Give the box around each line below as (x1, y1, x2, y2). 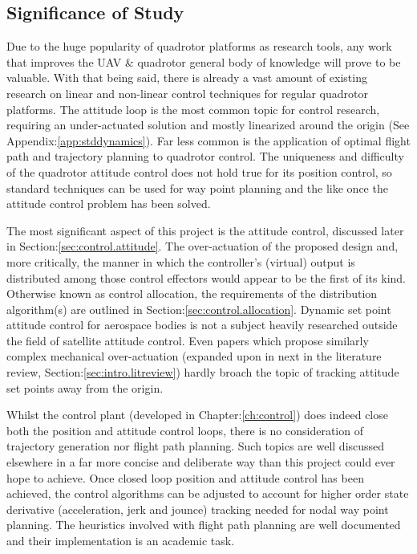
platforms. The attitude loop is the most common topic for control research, (6, 100, 380, 117)
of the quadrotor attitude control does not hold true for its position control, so (6, 163, 392, 180)
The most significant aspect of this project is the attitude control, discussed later (6, 222, 404, 238)
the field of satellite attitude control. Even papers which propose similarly (6, 332, 369, 348)
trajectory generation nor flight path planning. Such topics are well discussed (6, 438, 385, 454)
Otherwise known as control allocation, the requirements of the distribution (6, 285, 378, 302)
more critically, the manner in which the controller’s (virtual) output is (6, 253, 355, 270)
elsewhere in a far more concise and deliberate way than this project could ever (6, 454, 395, 470)
